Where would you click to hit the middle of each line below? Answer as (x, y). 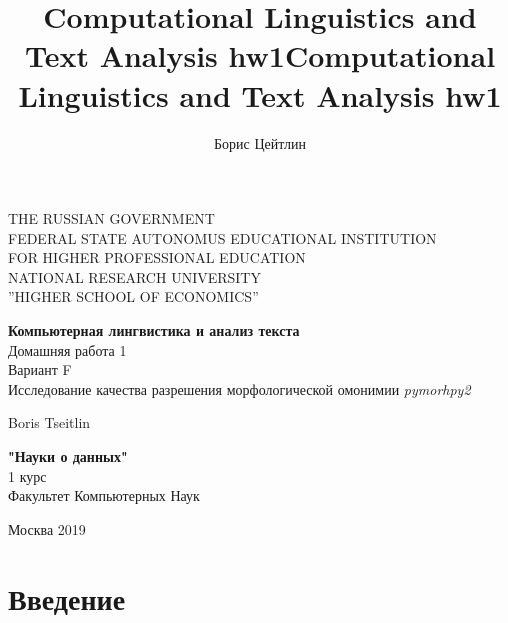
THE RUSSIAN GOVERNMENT (111, 218)
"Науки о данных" (68, 456)
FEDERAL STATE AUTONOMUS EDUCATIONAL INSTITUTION (222, 237)
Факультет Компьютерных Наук (104, 495)
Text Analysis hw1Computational (260, 55)
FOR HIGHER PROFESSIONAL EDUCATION (157, 257)
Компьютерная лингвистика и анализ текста (154, 330)
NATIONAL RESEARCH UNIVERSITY (134, 276)
